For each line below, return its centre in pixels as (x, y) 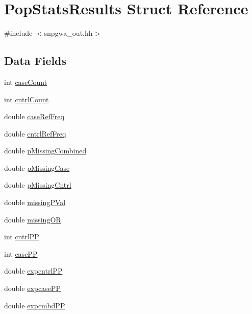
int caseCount (26, 82)
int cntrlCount (27, 99)
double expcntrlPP (33, 271)
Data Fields (35, 61)
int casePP (21, 253)
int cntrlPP (22, 237)
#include (18, 33)
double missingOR (33, 219)
